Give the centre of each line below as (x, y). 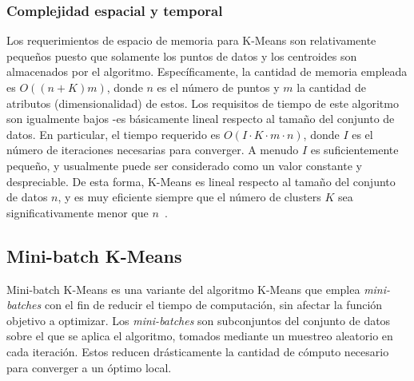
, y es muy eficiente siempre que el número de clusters (189, 197)
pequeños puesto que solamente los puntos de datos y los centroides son (182, 56)
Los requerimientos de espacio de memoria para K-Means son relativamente (191, 40)
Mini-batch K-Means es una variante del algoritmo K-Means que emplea (183, 289)
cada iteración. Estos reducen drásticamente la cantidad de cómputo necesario (198, 351)
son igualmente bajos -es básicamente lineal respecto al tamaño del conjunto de (201, 119)
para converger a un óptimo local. (89, 367)
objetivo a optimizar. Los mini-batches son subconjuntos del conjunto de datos (199, 320)
